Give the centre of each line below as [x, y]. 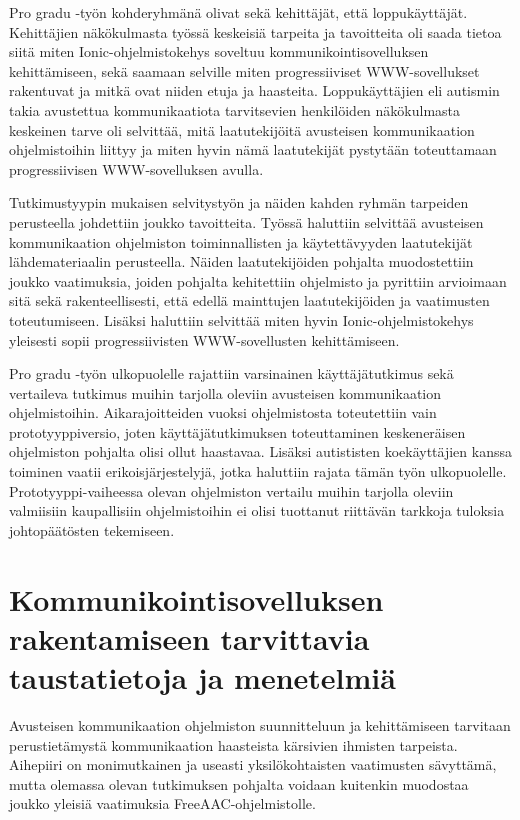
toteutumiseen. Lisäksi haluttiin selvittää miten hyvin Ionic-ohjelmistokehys [241, 319]
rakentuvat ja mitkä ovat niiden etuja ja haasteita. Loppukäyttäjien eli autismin [254, 90]
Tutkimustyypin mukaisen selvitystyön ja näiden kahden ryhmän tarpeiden [239, 202]
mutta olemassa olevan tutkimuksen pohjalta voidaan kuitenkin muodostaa [239, 783]
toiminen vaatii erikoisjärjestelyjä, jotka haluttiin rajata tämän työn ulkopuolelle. [258, 471]
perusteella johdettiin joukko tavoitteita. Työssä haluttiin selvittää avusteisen [246, 221]
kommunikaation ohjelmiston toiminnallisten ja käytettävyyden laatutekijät [241, 241]
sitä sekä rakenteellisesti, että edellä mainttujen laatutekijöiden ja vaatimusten [249, 300]
